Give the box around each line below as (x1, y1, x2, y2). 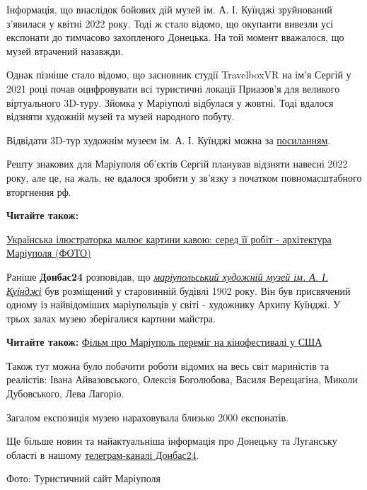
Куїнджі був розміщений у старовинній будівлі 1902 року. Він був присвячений (6, 283, 351, 298)
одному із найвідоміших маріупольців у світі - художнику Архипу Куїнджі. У (6, 297, 341, 312)
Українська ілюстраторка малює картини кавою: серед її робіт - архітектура (6, 231, 332, 246)
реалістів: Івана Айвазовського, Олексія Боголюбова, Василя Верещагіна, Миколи (6, 372, 358, 387)
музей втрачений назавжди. (6, 43, 124, 58)
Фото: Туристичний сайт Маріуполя (6, 471, 161, 486)
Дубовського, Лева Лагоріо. (6, 386, 124, 401)
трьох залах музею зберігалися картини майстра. (6, 310, 216, 325)
